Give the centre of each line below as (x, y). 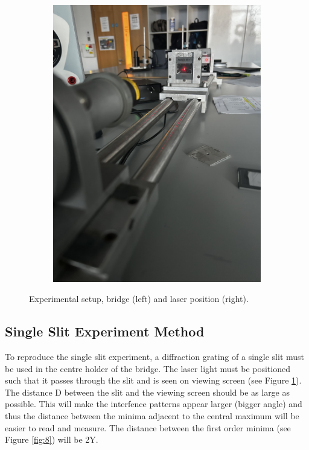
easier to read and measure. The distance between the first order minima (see (148, 427)
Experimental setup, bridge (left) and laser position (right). (139, 299)
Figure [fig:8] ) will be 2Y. (52, 439)
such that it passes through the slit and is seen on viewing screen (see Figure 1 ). (153, 380)
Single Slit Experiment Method (105, 331)
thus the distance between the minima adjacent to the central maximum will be (152, 416)
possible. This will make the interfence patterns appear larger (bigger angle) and (154, 404)
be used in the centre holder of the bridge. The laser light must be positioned (148, 368)
